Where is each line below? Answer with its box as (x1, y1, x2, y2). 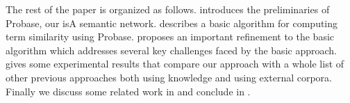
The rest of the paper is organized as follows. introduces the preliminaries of (6, 2, 330, 16)
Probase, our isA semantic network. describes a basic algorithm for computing (6, 15, 338, 30)
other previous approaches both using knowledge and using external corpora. (6, 70, 332, 84)
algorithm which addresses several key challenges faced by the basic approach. (6, 42, 337, 57)
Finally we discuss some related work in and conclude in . (6, 84, 251, 98)
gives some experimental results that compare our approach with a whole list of (6, 56, 344, 71)
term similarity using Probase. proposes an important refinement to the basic (6, 29, 335, 44)
